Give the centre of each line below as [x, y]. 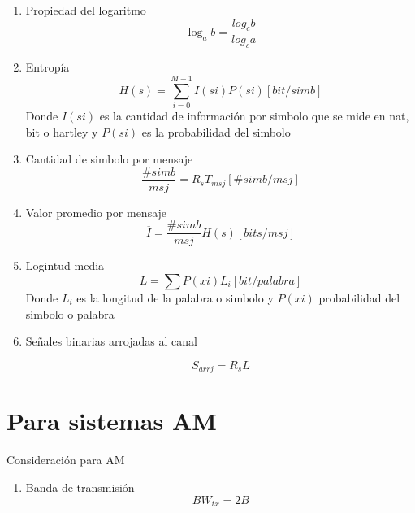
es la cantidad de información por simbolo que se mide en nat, [254, 115]
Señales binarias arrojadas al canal [111, 341]
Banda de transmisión [80, 487]
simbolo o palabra [70, 313]
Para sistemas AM [112, 421]
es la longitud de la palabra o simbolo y [175, 298]
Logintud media [65, 265]
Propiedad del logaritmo [86, 10]
